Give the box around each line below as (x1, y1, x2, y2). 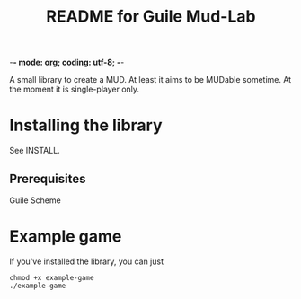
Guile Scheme (9, 195, 61, 206)
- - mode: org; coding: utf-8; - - (9, 57, 125, 68)
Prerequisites (9, 171, 86, 186)
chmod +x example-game (9, 273, 94, 282)
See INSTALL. (9, 145, 60, 156)
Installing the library (9, 115, 164, 136)
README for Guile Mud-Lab (46, 6, 256, 27)
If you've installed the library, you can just (9, 256, 164, 267)
